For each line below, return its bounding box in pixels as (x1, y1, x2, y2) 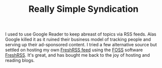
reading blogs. (5, 58, 35, 64)
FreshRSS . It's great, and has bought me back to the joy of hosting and (5, 52, 150, 58)
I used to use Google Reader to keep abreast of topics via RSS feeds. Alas (5, 31, 157, 37)
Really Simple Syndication (28, 3, 139, 15)
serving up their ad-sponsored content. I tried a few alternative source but (5, 42, 158, 48)
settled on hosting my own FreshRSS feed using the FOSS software (5, 47, 143, 53)
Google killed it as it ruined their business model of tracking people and (5, 36, 151, 42)
